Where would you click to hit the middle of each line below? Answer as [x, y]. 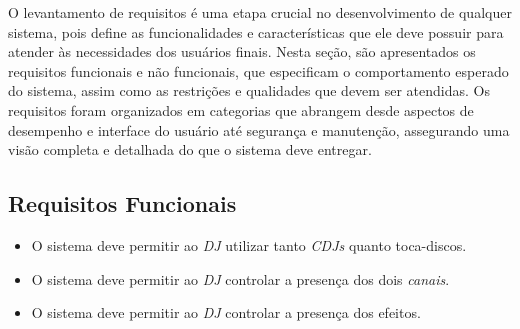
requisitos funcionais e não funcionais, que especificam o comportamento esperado [258, 70]
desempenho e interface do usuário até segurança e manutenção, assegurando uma [259, 129]
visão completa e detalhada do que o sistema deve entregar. [190, 149]
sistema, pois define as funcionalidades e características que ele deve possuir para [256, 31]
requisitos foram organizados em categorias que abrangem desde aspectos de [241, 109]
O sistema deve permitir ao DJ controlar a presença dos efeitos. [226, 312]
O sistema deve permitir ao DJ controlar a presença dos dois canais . [240, 278]
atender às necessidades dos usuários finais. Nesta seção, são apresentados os [242, 51]
